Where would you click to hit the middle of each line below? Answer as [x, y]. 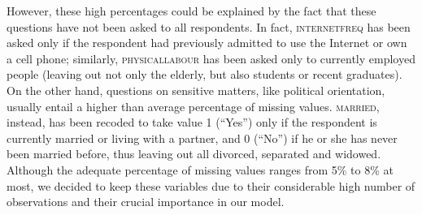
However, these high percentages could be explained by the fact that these [191, 11]
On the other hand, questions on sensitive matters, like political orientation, [196, 90]
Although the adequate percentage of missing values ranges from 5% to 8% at [200, 169]
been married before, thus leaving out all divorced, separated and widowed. [194, 154]
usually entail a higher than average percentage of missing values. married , [193, 106]
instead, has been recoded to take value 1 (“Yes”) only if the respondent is [192, 122]
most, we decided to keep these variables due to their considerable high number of [211, 185]
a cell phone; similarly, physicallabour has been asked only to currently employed [211, 58]
